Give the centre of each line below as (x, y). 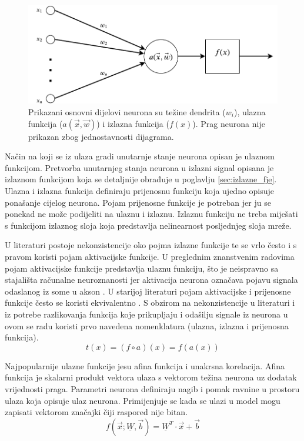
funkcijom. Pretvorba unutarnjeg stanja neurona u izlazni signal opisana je (139, 167)
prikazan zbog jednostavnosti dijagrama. (101, 136)
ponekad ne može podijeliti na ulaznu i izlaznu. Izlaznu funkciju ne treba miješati (151, 214)
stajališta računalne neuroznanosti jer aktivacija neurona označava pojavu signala (151, 280)
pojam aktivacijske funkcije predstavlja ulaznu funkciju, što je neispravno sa (142, 268)
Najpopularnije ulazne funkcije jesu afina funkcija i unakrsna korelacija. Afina (145, 365)
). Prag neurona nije (229, 123)
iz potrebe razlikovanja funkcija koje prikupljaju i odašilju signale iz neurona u (146, 314)
